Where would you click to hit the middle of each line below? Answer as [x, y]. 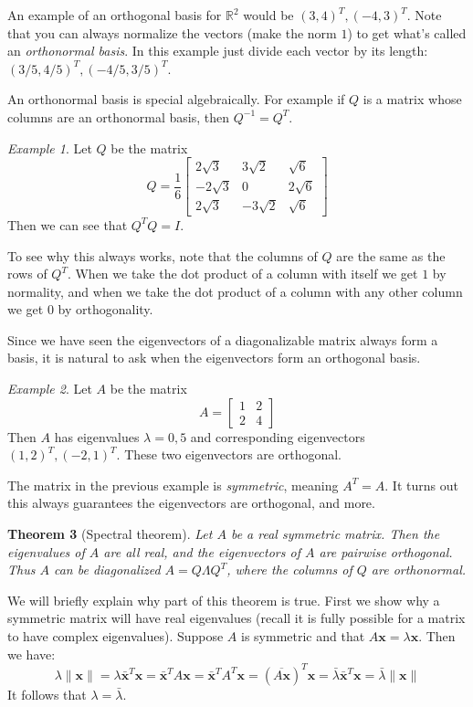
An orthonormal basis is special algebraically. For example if [176, 99]
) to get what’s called [407, 32]
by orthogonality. [105, 309]
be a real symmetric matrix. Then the [335, 534]
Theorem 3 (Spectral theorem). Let [110, 534]
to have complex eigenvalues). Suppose [116, 636]
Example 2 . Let [50, 389]
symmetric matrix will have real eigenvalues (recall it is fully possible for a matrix [236, 618]
